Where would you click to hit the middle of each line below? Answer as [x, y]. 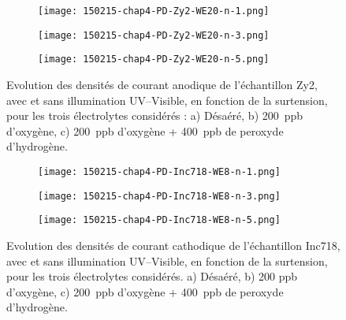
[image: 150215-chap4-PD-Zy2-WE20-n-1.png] [154, 11]
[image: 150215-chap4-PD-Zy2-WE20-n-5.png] [154, 60]
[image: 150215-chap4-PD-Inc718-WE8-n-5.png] [159, 220]
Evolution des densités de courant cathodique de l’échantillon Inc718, [173, 245]
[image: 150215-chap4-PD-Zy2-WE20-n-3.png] [154, 35]
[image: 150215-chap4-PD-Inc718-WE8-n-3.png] [159, 196]
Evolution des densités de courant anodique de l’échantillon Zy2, [162, 84]
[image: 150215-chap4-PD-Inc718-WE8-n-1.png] [159, 171]
